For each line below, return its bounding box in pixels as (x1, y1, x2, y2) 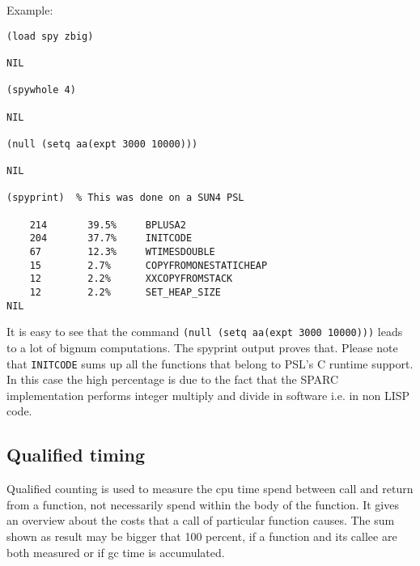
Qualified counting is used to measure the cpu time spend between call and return (6, 480, 414, 497)
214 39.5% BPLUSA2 (29, 219, 186, 231)
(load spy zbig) (6, 30, 94, 42)
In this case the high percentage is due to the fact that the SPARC (6, 371, 339, 388)
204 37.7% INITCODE (29, 232, 193, 245)
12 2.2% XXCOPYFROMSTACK (29, 273, 233, 285)
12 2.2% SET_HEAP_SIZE (29, 287, 221, 299)
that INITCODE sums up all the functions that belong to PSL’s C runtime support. (6, 355, 414, 372)
